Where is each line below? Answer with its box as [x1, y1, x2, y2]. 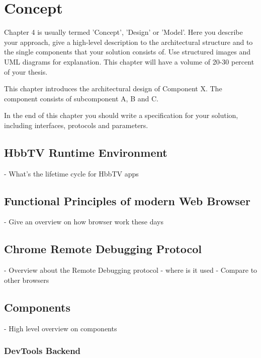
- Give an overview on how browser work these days [4, 216, 163, 227]
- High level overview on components [4, 323, 117, 333]
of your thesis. [4, 66, 48, 77]
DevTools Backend [4, 344, 81, 357]
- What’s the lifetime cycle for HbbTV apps [4, 168, 139, 178]
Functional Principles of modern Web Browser [4, 193, 250, 208]
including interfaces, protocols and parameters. [4, 120, 148, 130]
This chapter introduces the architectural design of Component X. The [4, 83, 222, 94]
